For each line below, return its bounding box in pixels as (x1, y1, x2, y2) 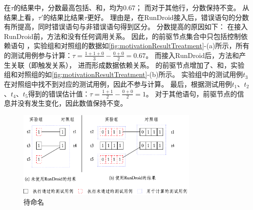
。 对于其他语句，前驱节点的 (146, 88, 237, 98)
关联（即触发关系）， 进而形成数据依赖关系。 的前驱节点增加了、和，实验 (10, 59, 245, 70)
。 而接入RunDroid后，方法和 (146, 50, 239, 60)
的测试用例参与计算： (4, 50, 72, 60)
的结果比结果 (43, 12, 84, 22)
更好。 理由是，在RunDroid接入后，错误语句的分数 (87, 12, 249, 22)
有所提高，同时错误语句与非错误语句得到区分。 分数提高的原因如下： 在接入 (4, 21, 248, 32)
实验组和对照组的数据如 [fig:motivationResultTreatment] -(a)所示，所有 (33, 40, 250, 51)
